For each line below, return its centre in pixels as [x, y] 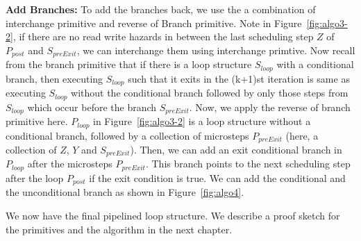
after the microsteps [70, 164]
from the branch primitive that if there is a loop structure [129, 64]
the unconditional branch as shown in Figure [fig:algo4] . [125, 192]
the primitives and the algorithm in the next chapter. [119, 229]
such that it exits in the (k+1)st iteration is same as [239, 78]
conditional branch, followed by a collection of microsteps [127, 135]
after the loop [35, 177]
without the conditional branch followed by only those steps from [210, 93]
